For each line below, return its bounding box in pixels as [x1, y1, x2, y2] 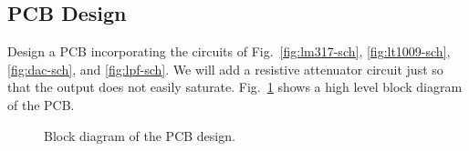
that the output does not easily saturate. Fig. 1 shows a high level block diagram [7, 77, 463, 96]
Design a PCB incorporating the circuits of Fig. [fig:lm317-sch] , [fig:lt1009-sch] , [7, 42, 451, 61]
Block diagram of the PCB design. [44, 126, 235, 145]
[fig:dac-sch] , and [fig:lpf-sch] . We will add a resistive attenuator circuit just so [7, 59, 443, 78]
